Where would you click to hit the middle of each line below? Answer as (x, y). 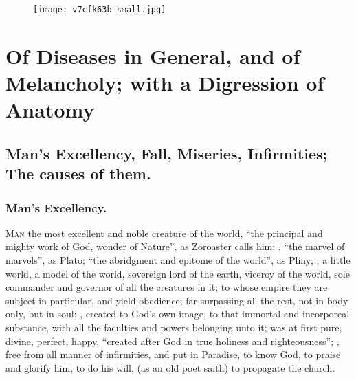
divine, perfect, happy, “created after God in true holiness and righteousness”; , (173, 340)
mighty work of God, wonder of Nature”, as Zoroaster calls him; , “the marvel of (175, 246)
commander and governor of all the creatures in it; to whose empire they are (167, 287)
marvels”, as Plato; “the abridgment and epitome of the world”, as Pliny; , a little (178, 259)
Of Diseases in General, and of (153, 55)
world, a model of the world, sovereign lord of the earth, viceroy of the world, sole (178, 273)
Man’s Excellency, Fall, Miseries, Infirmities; (167, 153)
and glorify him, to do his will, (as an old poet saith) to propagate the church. (170, 367)
